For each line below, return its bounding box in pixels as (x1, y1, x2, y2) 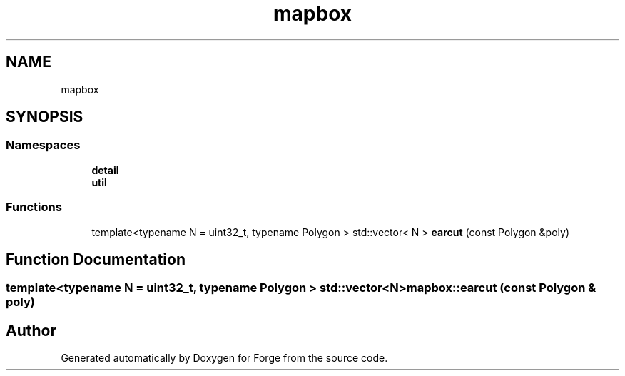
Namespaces (6, 138, 81, 153)
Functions (6, 200, 62, 215)
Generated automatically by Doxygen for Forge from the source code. (61, 352, 388, 365)
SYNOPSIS (6, 108, 83, 126)
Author (6, 321, 56, 340)
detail (91, 163, 119, 176)
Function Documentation (6, 250, 186, 268)
